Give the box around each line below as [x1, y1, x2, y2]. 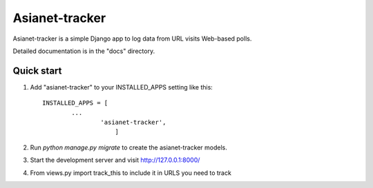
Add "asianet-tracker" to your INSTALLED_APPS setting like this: [30, 83, 213, 91]
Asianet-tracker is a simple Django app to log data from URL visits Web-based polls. [12, 34, 252, 43]
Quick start [12, 65, 62, 76]
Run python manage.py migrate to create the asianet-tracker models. [30, 143, 228, 152]
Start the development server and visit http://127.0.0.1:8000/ [30, 156, 200, 165]
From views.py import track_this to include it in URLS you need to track [30, 169, 231, 177]
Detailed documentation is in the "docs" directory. [12, 47, 155, 55]
